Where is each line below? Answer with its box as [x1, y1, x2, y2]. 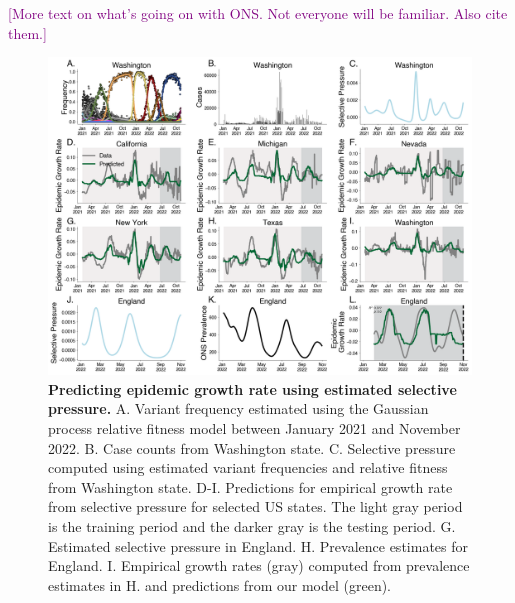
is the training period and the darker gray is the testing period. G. [48, 515, 456, 536]
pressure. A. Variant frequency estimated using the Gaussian [48, 398, 429, 419]
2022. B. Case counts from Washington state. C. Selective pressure [48, 437, 456, 458]
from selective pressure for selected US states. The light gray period [48, 496, 463, 517]
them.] [8, 22, 47, 43]
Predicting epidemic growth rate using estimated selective [48, 378, 457, 399]
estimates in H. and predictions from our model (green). [48, 574, 391, 595]
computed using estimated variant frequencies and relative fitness [48, 457, 448, 478]
